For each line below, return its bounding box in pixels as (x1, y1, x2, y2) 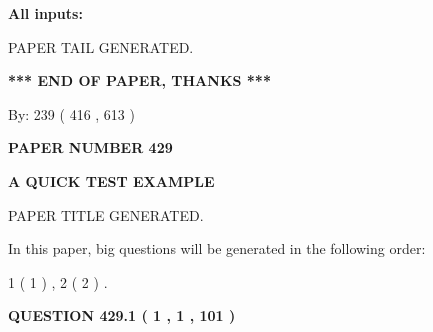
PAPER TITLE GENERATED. (8, 204, 204, 225)
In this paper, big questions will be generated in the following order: (8, 238, 426, 259)
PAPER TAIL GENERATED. (8, 36, 194, 57)
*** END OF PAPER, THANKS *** (8, 70, 271, 91)
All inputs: (8, 3, 83, 23)
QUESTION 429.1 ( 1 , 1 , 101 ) (8, 305, 236, 326)
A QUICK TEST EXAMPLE (8, 170, 215, 191)
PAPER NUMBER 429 (8, 137, 173, 158)
